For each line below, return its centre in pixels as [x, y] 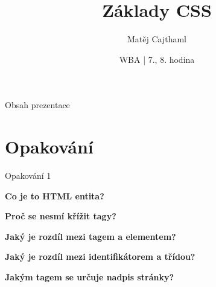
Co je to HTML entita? [55, 195]
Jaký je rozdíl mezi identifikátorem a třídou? [100, 256]
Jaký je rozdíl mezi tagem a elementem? [91, 236]
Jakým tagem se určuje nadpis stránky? [90, 277]
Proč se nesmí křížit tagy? [61, 216]
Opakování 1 [28, 176]
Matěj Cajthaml [157, 39]
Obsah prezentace [37, 105]
